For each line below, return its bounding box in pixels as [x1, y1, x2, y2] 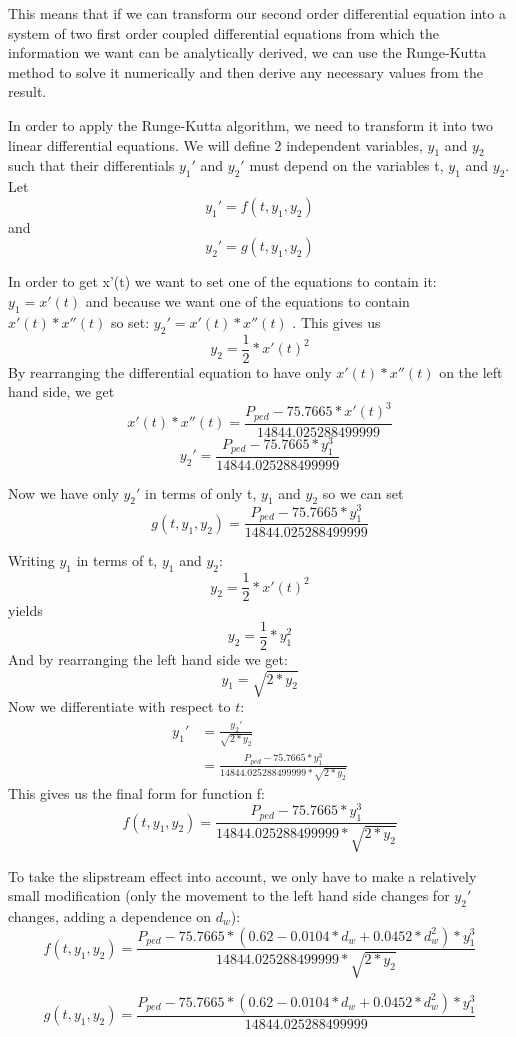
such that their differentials [8, 155, 175, 176]
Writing [8, 550, 55, 571]
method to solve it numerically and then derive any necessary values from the [8, 61, 483, 82]
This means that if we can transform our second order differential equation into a [8, 3, 506, 23]
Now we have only [8, 482, 119, 503]
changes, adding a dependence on [8, 905, 212, 926]
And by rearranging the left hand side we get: [8, 648, 288, 669]
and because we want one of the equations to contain [85, 290, 410, 311]
